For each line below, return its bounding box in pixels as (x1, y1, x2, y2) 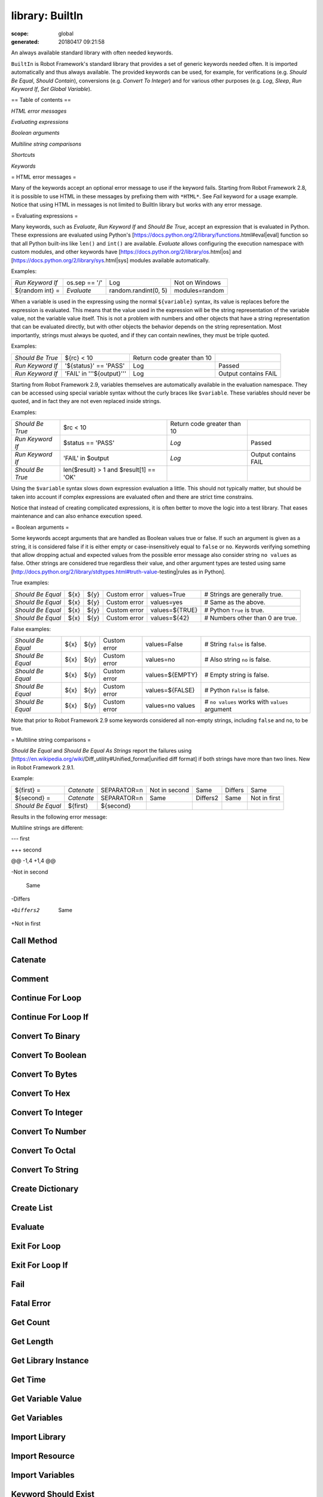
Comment (11, 974, 49, 984)
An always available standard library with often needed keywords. (11, 49, 173, 56)
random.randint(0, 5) (109, 286, 167, 295)
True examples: (11, 579, 50, 586)
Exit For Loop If (11, 1260, 68, 1271)
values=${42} (150, 614, 190, 622)
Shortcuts (11, 151, 35, 159)
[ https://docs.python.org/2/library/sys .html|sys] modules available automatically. (11, 256, 210, 263)
